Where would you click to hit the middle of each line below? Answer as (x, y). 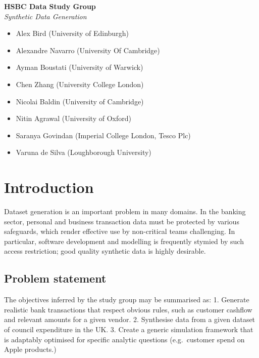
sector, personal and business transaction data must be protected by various (122, 221)
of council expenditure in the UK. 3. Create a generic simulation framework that (129, 329)
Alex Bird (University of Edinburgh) (72, 33)
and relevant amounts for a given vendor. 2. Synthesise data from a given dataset (130, 319)
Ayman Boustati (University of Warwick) (80, 67)
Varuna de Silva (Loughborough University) (84, 152)
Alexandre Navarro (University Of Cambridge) (88, 50)
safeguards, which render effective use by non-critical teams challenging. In (120, 231)
